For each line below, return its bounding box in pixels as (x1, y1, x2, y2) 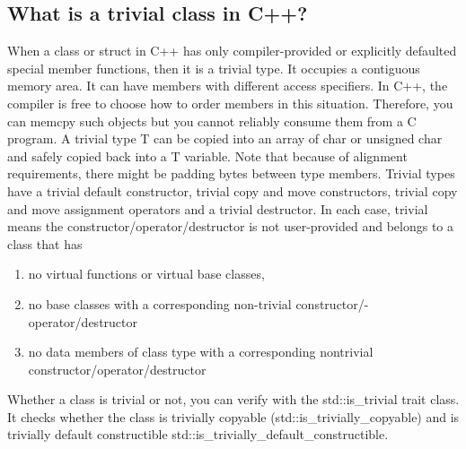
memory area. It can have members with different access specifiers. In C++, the (7, 76, 448, 95)
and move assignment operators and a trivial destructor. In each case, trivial (7, 199, 428, 218)
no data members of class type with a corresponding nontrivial (28, 342, 374, 361)
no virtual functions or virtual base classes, (28, 264, 265, 283)
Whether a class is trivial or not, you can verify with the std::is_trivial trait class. (7, 390, 460, 409)
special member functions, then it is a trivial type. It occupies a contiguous (7, 58, 420, 77)
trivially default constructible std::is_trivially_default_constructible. (7, 425, 389, 444)
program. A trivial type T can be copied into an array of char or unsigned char (7, 129, 443, 148)
